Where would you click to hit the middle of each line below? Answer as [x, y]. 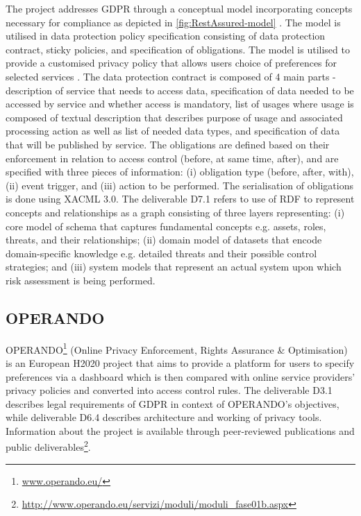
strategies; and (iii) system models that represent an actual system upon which [174, 267]
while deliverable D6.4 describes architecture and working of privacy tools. [164, 417]
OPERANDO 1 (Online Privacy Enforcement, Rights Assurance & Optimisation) [177, 348]
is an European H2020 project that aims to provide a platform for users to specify [180, 362]
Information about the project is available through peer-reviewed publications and [180, 430]
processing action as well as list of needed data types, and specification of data [173, 131]
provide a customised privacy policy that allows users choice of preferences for [171, 63]
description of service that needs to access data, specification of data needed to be [180, 90]
